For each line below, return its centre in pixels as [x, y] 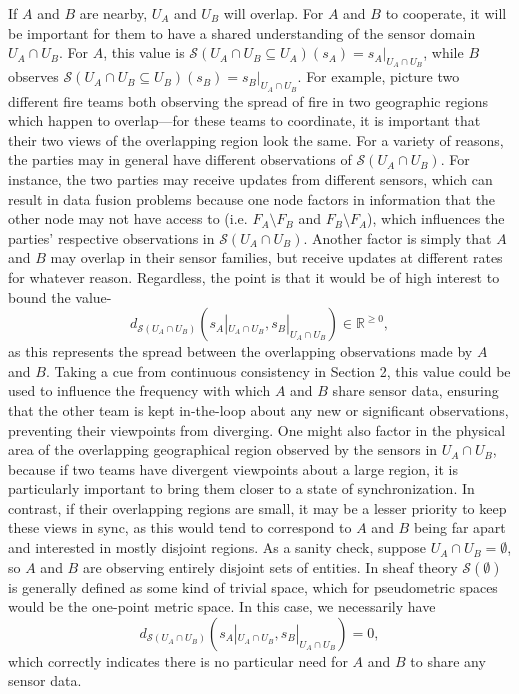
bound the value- [60, 296]
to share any [448, 660]
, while [443, 52]
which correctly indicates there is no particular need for [178, 660]
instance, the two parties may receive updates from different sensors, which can [250, 178]
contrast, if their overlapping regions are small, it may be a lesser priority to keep [257, 507]
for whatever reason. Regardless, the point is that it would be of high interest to [254, 276]
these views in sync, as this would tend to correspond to [180, 527]
